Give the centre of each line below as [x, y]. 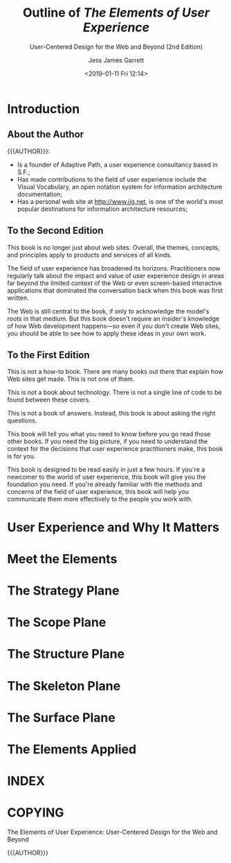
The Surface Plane [61, 718]
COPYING [36, 813]
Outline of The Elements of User [116, 13]
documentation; [40, 194]
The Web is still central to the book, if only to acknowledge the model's [108, 311]
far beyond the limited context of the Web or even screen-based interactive [115, 283]
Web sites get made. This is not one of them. [71, 379]
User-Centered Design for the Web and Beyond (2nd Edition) [116, 46]
